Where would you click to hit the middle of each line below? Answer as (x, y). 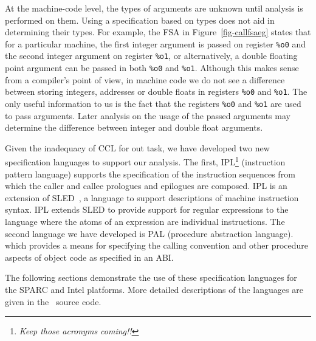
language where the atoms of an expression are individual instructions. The (145, 222)
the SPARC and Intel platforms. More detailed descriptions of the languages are (154, 290)
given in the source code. (53, 301)
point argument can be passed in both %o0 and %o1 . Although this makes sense (152, 68)
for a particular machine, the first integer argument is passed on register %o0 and (156, 43)
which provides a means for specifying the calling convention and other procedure (156, 245)
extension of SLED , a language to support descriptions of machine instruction (152, 197)
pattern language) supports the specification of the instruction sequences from (150, 174)
